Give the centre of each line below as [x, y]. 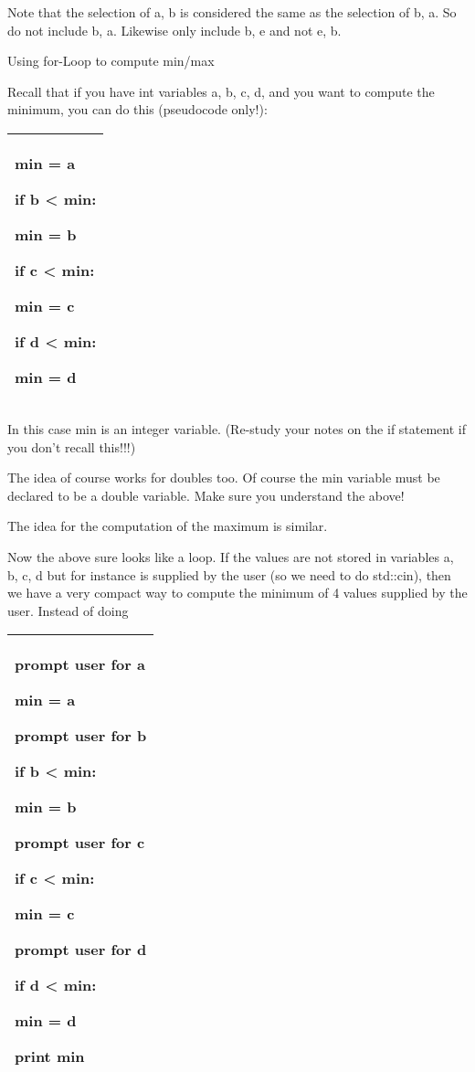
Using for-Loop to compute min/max [111, 61]
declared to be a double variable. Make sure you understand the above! [206, 495]
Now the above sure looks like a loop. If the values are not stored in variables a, [231, 556]
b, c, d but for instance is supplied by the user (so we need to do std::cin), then [229, 574]
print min [50, 1056]
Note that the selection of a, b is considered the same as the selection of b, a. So [232, 12]
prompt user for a [80, 664]
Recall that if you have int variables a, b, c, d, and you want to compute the [221, 91]
